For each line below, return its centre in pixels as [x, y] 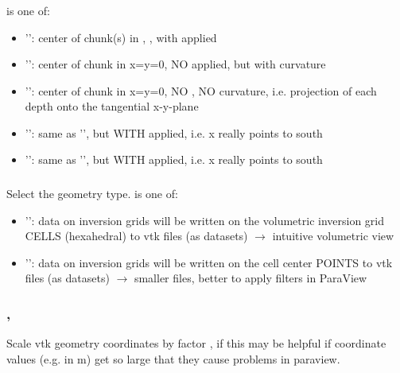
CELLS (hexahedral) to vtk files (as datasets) [136, 236]
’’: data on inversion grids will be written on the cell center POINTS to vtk [209, 262]
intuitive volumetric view [333, 236]
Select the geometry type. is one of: [92, 193]
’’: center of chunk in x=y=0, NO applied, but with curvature [175, 64]
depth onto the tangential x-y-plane [112, 106]
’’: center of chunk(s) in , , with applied [121, 37]
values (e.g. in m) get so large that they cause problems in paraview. [173, 358]
